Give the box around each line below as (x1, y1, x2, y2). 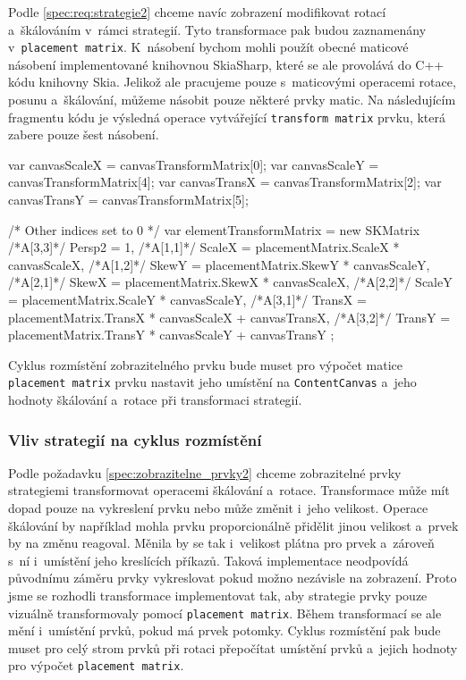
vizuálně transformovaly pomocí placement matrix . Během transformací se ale (8, 603, 442, 622)
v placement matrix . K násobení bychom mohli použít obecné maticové (8, 38, 409, 56)
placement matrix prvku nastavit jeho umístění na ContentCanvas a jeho (8, 373, 417, 391)
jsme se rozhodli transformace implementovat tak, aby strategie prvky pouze (8, 586, 428, 605)
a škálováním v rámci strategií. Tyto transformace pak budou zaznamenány (8, 20, 427, 38)
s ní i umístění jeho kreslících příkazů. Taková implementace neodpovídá (8, 550, 409, 569)
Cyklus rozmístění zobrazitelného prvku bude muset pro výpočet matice (8, 355, 402, 374)
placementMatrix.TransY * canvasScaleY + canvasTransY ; (8, 325, 335, 344)
